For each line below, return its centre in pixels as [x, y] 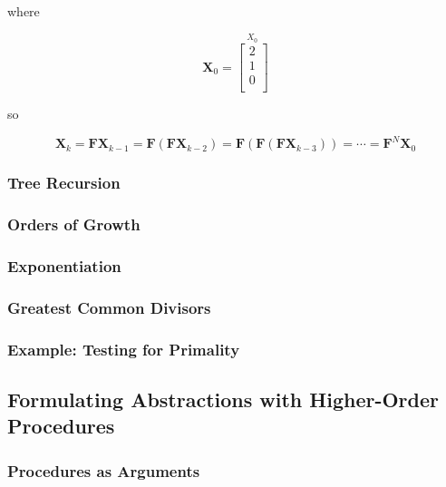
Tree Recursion [64, 183]
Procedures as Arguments [104, 470]
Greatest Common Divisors [109, 307]
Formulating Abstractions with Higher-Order [223, 399]
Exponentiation [64, 266]
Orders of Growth [74, 224]
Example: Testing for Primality [124, 349]
